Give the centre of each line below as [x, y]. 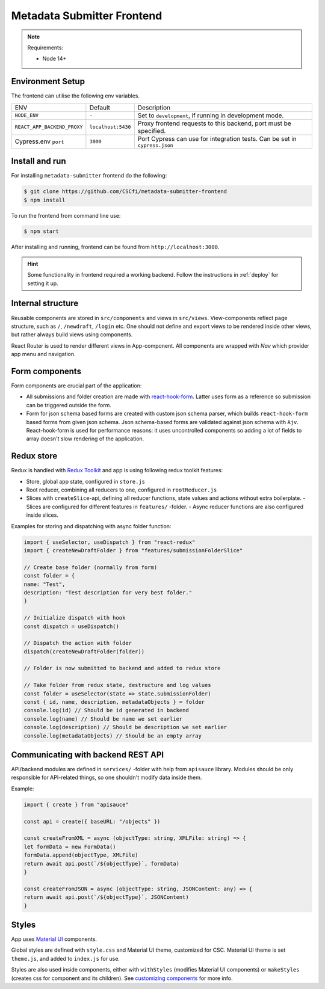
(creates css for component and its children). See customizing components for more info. [122, 978]
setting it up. [43, 283]
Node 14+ [54, 59]
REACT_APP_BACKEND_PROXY [49, 127]
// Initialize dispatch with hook [75, 618]
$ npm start [42, 231]
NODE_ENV [27, 115]
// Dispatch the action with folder [78, 643]
